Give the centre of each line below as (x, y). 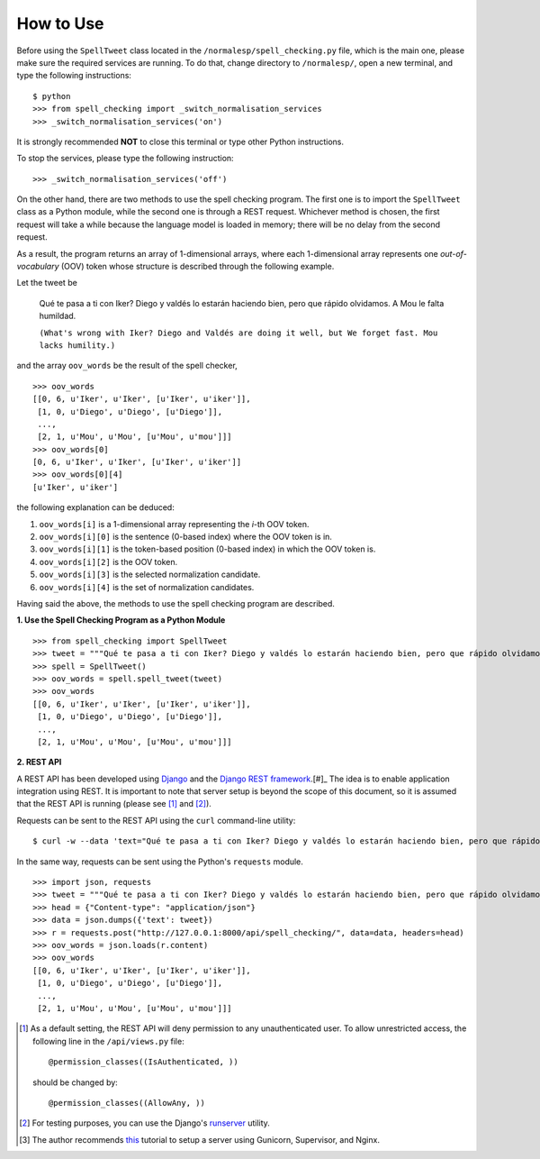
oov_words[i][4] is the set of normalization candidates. (147, 587)
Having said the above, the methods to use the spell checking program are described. (175, 603)
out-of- (453, 253)
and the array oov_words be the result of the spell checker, (127, 366)
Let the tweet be (47, 283)
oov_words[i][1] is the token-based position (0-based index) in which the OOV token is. (207, 549)
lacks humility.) (77, 345)
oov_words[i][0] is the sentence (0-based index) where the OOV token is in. (186, 537)
